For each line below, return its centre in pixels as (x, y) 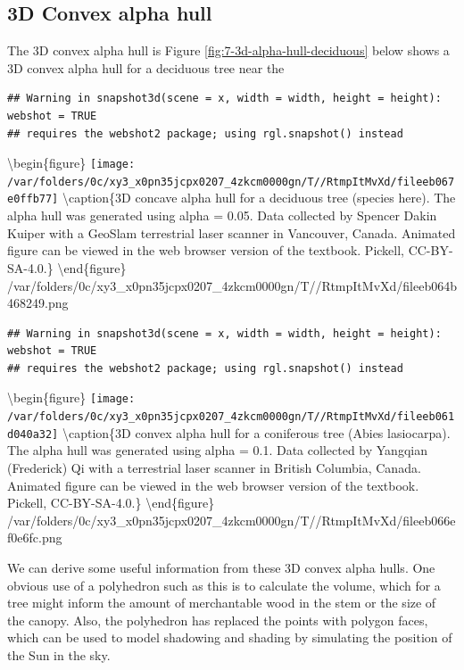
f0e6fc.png (35, 538)
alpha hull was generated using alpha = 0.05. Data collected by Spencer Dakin (222, 215)
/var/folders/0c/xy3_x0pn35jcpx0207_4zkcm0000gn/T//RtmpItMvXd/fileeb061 (231, 417)
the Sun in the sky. (59, 654)
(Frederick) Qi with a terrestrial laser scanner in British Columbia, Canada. (214, 468)
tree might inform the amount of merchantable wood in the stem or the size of (222, 603)
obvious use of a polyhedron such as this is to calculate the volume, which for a (224, 585)
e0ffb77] (33, 199)
